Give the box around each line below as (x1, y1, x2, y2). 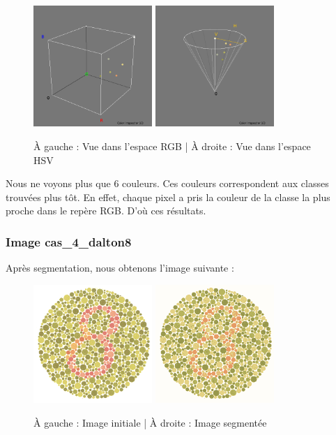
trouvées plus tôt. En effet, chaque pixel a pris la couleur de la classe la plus (6, 189, 330, 204)
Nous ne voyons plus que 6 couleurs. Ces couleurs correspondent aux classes (6, 176, 329, 191)
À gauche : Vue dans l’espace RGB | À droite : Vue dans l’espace (33, 138, 311, 153)
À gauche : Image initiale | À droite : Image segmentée (33, 415, 267, 429)
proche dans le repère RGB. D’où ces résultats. (6, 203, 206, 218)
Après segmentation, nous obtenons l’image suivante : (6, 260, 234, 275)
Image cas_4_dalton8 (6, 233, 132, 250)
